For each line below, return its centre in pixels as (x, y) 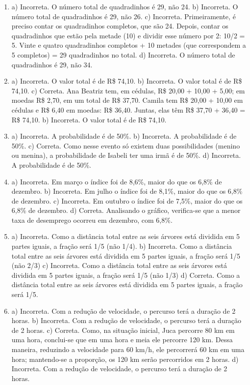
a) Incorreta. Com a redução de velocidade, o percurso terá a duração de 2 (124, 311)
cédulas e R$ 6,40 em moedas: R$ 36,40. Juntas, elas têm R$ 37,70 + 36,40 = (128, 109)
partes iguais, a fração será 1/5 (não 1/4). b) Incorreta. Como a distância (122, 246)
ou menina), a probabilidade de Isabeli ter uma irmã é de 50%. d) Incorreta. (126, 155)
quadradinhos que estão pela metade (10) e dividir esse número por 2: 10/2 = (128, 35)
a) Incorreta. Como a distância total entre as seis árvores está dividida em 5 (126, 236)
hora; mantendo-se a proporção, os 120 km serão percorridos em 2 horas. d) (125, 359)
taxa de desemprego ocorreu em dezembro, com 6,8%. (92, 220)
